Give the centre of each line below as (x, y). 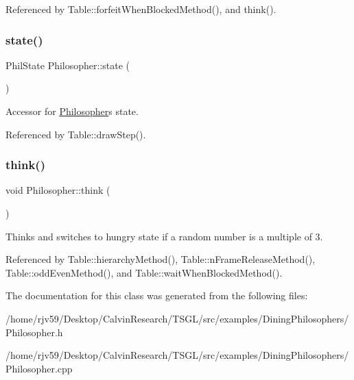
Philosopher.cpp (39, 368)
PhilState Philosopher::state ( (68, 65)
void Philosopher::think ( (58, 190)
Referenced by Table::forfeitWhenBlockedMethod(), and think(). (141, 9)
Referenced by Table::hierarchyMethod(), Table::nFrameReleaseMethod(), (161, 259)
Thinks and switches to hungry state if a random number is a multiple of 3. (164, 236)
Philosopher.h (34, 332)
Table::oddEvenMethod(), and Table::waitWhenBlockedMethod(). (144, 272)
